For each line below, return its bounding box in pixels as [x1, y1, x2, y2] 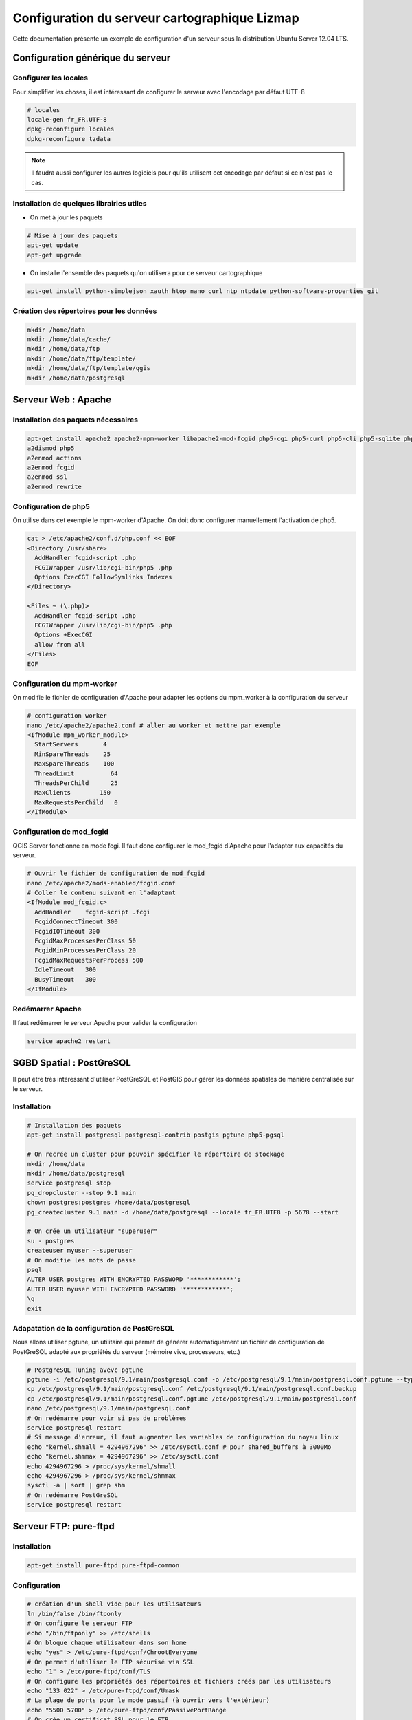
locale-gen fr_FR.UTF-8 [27, 116, 108, 124]
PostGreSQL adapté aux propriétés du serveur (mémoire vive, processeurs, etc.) [12, 1347, 240, 1355]
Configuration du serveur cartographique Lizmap [12, 10, 300, 25]
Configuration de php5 [12, 502, 91, 512]
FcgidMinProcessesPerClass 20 [34, 947, 137, 954]
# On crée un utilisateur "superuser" [27, 1227, 158, 1235]
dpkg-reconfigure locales [27, 125, 115, 133]
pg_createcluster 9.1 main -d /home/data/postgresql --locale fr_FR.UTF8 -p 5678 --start [27, 1208, 339, 1216]
